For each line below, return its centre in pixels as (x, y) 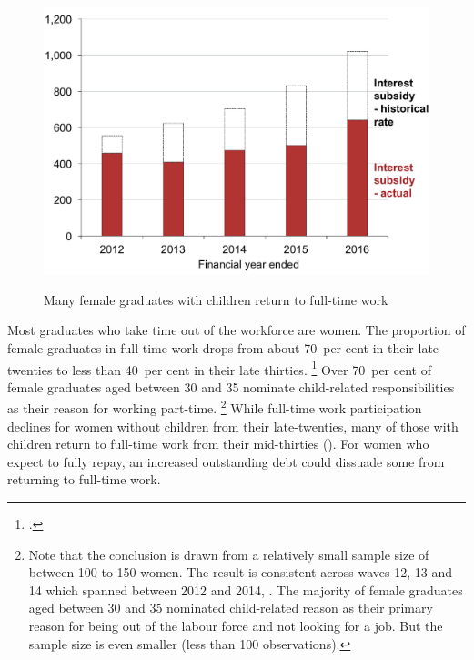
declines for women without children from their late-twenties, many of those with (233, 426)
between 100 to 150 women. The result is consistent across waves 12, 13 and (241, 572)
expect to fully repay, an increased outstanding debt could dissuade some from (226, 461)
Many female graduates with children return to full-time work (216, 299)
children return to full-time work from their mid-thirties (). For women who (218, 444)
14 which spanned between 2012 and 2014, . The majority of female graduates (246, 589)
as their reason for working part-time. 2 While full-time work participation (215, 407)
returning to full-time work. (84, 479)
